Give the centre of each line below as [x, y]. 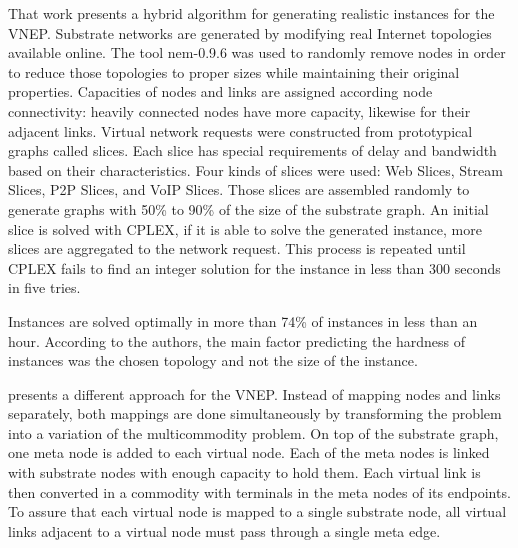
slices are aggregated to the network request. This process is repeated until [237, 248]
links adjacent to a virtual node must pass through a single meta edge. [224, 530]
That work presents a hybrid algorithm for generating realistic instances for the [251, 13]
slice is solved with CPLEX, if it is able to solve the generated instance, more [245, 228]
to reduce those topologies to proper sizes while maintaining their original [234, 71]
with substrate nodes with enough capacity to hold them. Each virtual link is [244, 472]
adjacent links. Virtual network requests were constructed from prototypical [240, 130]
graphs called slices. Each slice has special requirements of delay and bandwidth [252, 150]
